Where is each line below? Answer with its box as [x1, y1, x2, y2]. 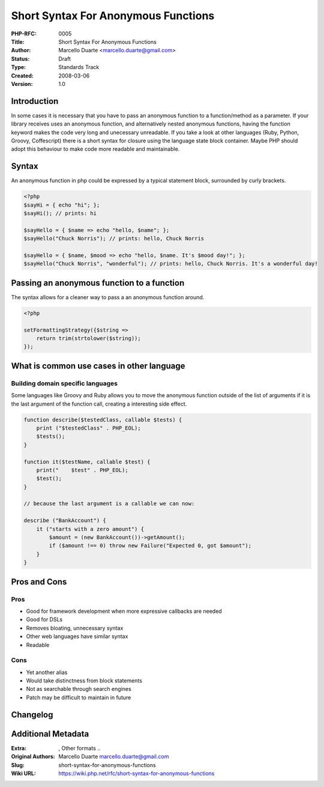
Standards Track [58, 64, 100, 71]
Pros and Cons [11, 577, 67, 587]
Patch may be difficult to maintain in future [26, 694, 131, 701]
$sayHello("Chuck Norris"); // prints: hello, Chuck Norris [23, 235, 205, 242]
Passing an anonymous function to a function [11, 278, 185, 288]
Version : [11, 80, 33, 87]
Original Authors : [11, 753, 55, 760]
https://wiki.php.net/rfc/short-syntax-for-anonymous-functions [58, 770, 215, 777]
